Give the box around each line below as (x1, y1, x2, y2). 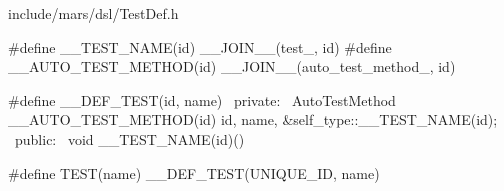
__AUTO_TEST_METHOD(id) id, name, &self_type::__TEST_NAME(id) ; (8, 109, 498, 130)
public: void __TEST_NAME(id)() (14, 128, 245, 149)
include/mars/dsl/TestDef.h (8, 3, 179, 23)
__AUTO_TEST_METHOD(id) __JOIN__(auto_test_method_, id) (8, 56, 456, 77)
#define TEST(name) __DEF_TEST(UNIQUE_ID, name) (8, 162, 380, 183)
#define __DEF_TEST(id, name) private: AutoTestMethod (8, 89, 396, 110)
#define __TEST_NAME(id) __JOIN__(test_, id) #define (8, 36, 392, 57)
